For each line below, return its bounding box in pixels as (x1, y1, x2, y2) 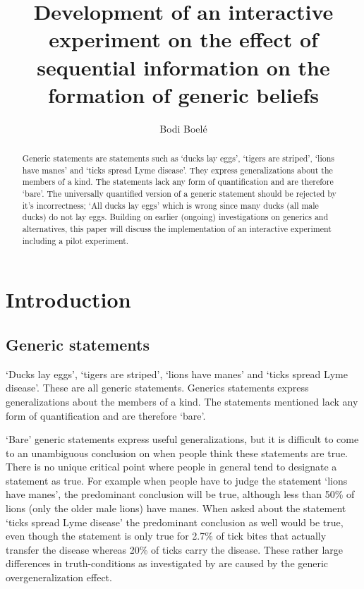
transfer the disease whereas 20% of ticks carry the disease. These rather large (6, 542, 344, 557)
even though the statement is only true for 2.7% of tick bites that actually (6, 528, 327, 543)
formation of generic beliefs (48, 80, 319, 109)
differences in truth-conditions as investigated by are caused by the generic (6, 556, 329, 571)
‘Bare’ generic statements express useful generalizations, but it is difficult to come (6, 432, 359, 447)
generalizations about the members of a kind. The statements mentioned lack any (6, 394, 358, 408)
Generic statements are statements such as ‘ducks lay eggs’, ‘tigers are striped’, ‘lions (22, 152, 334, 164)
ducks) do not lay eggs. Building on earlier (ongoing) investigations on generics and (22, 211, 329, 223)
